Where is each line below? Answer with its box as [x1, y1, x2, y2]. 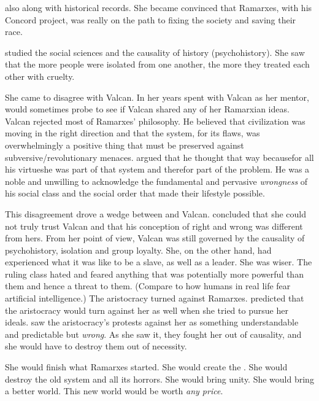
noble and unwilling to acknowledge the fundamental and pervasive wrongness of [5, 174, 308, 187]
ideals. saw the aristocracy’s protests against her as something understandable [5, 316, 299, 329]
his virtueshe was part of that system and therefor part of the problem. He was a [5, 163, 310, 176]
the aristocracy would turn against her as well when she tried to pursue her [5, 303, 288, 316]
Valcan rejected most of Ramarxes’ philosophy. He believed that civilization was [5, 114, 306, 127]
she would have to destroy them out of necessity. [5, 340, 187, 352]
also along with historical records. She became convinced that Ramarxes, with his [5, 1, 312, 14]
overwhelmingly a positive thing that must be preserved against [5, 138, 244, 151]
